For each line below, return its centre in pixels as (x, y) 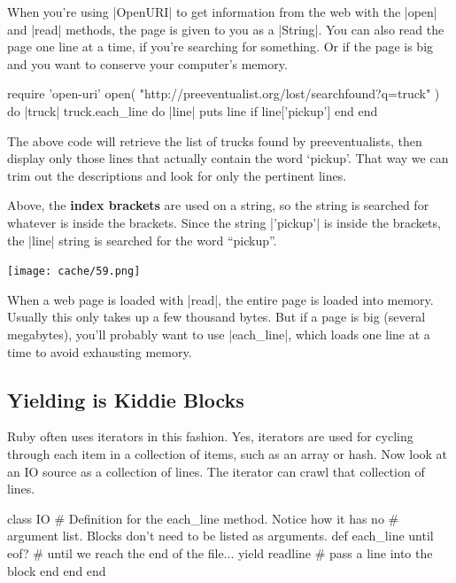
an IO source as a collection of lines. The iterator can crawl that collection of (216, 471)
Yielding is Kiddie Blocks (126, 399)
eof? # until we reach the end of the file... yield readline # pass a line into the (220, 552)
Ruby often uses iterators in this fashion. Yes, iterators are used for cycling (210, 436)
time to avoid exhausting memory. (100, 351)
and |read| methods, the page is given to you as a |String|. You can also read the (226, 29)
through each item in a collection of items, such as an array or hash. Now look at (228, 453)
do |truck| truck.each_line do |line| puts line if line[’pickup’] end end (193, 110)
